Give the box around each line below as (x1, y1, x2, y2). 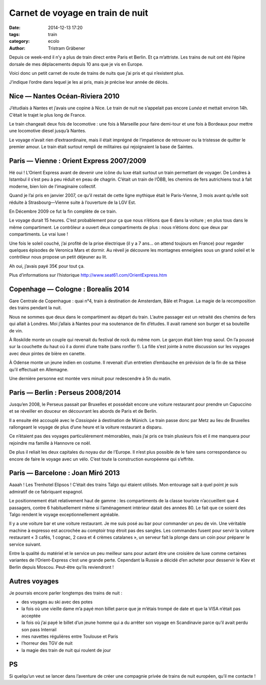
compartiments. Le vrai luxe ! (9, 231, 68, 237)
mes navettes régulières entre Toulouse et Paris (21, 633, 118, 640)
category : (9, 38, 30, 44)
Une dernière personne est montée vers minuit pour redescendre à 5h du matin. (9, 375, 172, 381)
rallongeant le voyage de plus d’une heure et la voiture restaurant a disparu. (9, 424, 163, 430)
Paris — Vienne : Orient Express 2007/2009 (9, 157, 146, 165)
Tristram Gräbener (48, 45, 86, 51)
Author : (9, 45, 26, 51)
